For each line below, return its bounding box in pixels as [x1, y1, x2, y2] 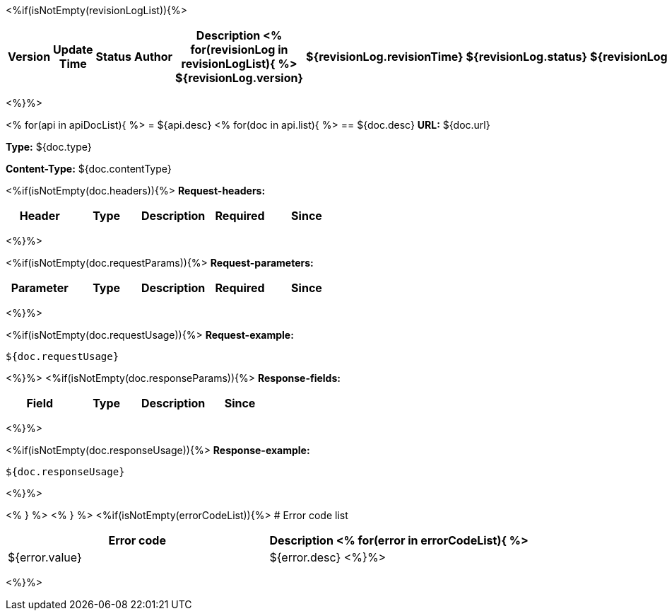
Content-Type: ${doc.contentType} [6, 163, 172, 175]
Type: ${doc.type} [6, 141, 92, 153]
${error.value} [8, 550, 82, 564]
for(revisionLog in [190, 42, 288, 57]
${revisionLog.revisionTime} [305, 50, 464, 64]
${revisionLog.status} [466, 50, 587, 64]
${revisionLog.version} [175, 71, 303, 85]
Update [53, 42, 93, 57]
